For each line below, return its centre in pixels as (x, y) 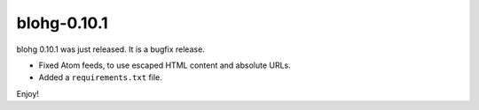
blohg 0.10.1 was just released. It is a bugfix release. (111, 49)
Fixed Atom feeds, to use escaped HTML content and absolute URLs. (165, 65)
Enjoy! (28, 93)
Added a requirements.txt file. (101, 77)
